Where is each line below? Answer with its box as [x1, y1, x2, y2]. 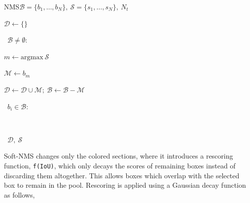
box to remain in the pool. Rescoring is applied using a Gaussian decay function [4, 180, 246, 190]
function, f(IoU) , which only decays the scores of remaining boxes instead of [4, 160, 236, 170]
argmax [21, 53, 43, 61]
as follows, [4, 189, 35, 200]
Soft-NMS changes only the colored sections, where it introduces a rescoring [4, 151, 233, 161]
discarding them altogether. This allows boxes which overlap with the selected [4, 170, 240, 180]
